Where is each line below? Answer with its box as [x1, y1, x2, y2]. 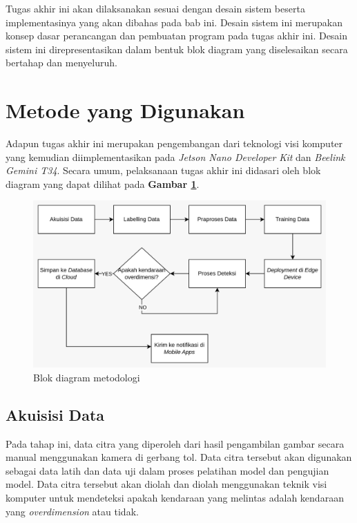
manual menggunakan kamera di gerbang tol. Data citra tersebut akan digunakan [6, 450, 352, 464]
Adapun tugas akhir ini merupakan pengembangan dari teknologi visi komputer [6, 136, 343, 151]
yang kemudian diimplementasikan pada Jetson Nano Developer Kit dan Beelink [6, 149, 345, 164]
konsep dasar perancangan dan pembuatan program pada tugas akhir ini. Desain [6, 28, 348, 43]
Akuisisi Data [6, 403, 105, 425]
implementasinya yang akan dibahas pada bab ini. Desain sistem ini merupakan [6, 15, 342, 29]
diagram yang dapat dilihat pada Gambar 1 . [6, 176, 200, 191]
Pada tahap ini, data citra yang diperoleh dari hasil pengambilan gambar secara [6, 436, 345, 450]
